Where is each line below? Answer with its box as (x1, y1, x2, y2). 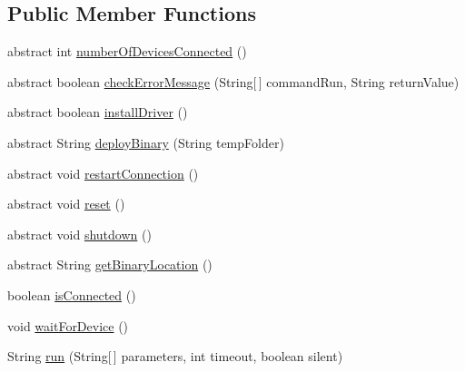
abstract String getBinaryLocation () (7, 255, 213, 274)
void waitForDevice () (7, 316, 129, 335)
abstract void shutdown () (7, 224, 152, 243)
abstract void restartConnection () (7, 163, 199, 182)
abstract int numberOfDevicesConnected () (7, 42, 247, 61)
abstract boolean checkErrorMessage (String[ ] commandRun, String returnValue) (7, 72, 460, 91)
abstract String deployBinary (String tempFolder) (7, 132, 284, 152)
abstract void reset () (7, 194, 125, 213)
